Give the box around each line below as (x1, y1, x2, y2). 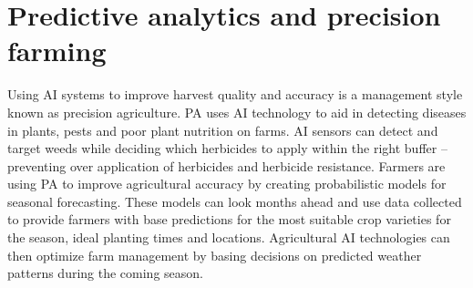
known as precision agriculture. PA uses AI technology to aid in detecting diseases (7, 102, 467, 121)
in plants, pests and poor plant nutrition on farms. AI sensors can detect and (7, 120, 438, 139)
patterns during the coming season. (7, 263, 203, 283)
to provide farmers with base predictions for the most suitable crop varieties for (7, 210, 451, 229)
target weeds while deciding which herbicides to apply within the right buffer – (7, 139, 447, 158)
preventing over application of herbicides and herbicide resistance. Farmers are (7, 156, 446, 175)
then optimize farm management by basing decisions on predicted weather (7, 245, 422, 264)
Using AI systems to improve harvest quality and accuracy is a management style (7, 85, 463, 104)
